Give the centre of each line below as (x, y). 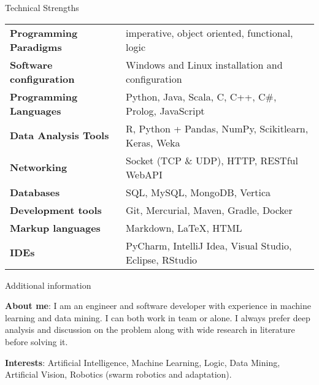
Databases (35, 192)
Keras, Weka (153, 142)
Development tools (56, 210)
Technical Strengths (42, 7)
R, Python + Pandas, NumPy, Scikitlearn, (217, 128)
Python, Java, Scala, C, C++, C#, (201, 96)
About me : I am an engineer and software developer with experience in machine (158, 306)
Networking (39, 167)
